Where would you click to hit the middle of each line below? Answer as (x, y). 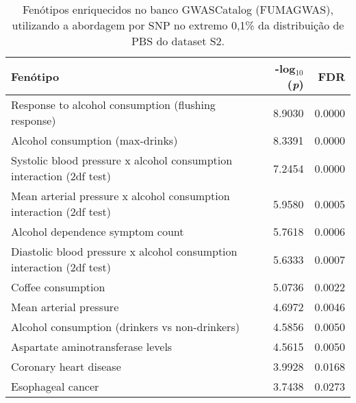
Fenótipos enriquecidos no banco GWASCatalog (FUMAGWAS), (178, 9)
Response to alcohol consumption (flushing (113, 105)
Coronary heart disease (66, 366)
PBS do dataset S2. (178, 41)
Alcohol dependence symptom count (98, 231)
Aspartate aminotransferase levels (92, 346)
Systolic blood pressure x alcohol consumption (122, 160)
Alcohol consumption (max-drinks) (94, 140)
